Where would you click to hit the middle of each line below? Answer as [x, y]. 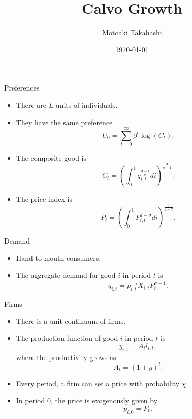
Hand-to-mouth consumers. [58, 258]
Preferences [22, 88]
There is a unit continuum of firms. [71, 321]
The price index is [44, 199]
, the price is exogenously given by [104, 400]
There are [31, 104]
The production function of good [67, 338]
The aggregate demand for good [66, 275]
